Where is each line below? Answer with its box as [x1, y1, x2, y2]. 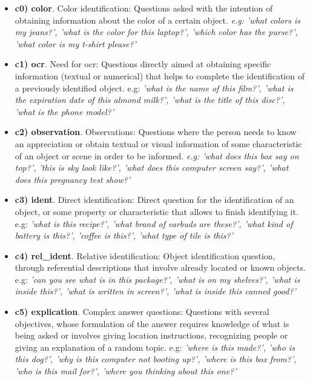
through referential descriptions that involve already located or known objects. [15, 261, 306, 274]
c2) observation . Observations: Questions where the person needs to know [15, 125, 297, 138]
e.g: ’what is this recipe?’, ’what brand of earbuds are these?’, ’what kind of [15, 217, 293, 230]
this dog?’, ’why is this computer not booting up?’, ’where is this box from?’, [15, 353, 297, 365]
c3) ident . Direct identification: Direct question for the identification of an [15, 193, 294, 206]
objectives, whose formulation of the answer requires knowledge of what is [15, 317, 289, 330]
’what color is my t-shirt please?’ [15, 37, 136, 50]
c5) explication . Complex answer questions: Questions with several [15, 305, 269, 318]
